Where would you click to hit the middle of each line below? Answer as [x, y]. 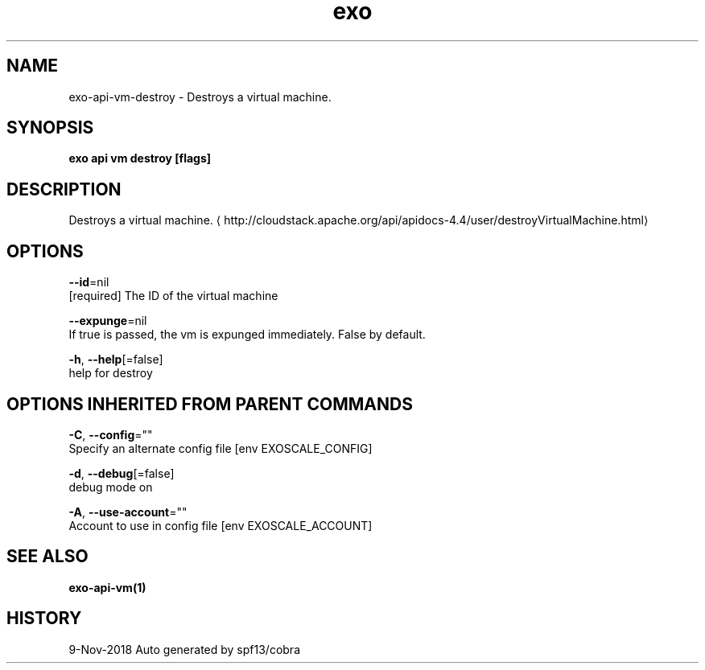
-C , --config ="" [111, 434]
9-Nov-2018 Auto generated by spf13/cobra [184, 649]
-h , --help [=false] [116, 360]
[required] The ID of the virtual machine [173, 296]
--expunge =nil [108, 321]
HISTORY [44, 619]
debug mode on [111, 487]
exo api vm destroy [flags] [140, 158]
